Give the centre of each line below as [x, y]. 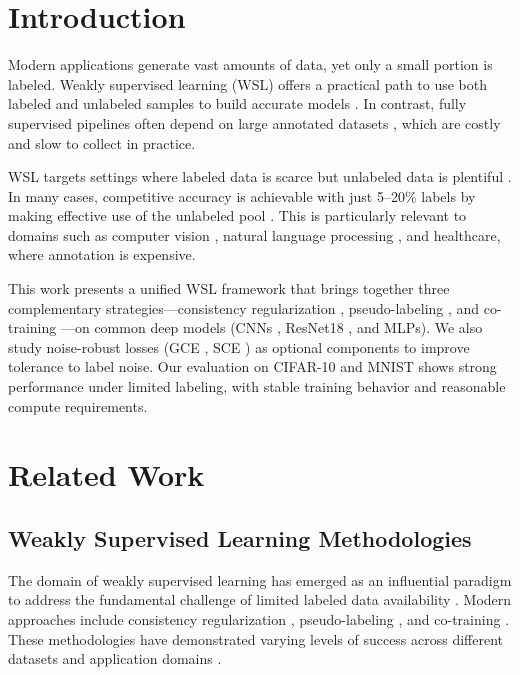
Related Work [106, 474]
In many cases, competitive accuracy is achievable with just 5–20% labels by [242, 195]
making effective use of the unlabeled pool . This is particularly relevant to [237, 215]
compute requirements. [78, 405]
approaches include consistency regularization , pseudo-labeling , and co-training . [259, 618]
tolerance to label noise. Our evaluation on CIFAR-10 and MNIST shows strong [252, 366]
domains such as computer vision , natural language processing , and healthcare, [254, 234]
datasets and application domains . [115, 658]
